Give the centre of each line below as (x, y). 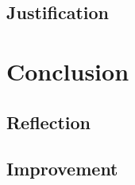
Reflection (48, 122)
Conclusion (68, 71)
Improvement (62, 169)
